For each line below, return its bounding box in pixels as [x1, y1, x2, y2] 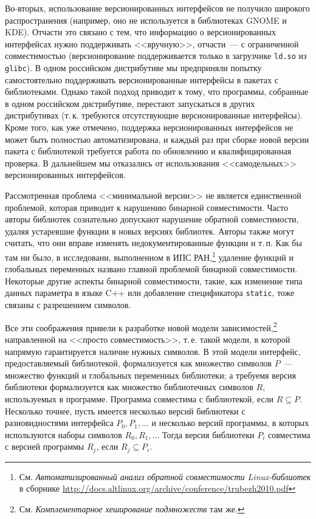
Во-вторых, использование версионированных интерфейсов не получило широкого [5, 2, 310, 14]
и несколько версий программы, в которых [151, 416, 309, 429]
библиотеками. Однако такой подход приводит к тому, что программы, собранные [5, 85, 308, 98]
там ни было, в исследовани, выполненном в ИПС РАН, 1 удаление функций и [5, 249, 294, 263]
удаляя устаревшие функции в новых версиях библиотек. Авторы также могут [5, 224, 295, 237]
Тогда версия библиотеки [162, 428, 255, 441]
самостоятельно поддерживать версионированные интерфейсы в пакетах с [5, 73, 278, 86]
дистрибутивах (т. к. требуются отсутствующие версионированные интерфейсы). [5, 109, 303, 122]
